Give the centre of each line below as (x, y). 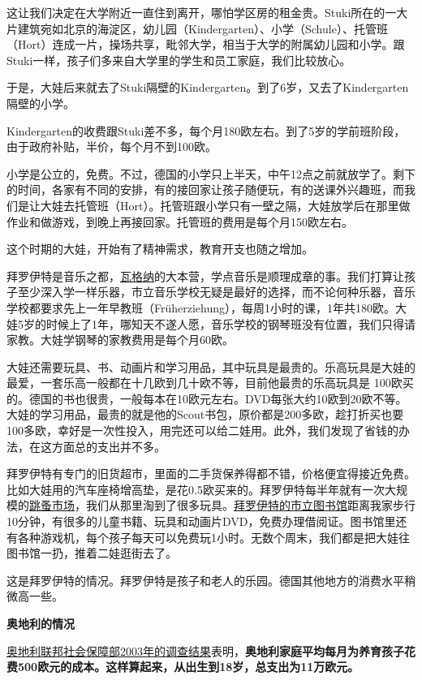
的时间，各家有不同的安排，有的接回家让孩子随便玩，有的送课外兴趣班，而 (205, 189)
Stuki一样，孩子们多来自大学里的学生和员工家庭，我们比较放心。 (179, 60)
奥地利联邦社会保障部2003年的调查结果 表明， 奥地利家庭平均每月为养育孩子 (205, 650)
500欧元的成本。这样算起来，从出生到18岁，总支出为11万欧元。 (188, 667)
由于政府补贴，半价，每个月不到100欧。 (112, 146)
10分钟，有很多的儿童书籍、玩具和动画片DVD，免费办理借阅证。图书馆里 (201, 521)
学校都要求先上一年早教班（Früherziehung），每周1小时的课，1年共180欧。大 (207, 307)
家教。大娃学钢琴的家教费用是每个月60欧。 (120, 340)
